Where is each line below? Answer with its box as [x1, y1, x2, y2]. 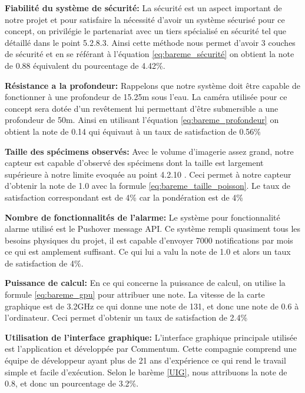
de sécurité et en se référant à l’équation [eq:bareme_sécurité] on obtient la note [5, 48, 294, 60]
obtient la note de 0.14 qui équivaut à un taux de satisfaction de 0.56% [5, 125, 261, 137]
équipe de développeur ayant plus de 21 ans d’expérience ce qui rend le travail [5, 354, 286, 367]
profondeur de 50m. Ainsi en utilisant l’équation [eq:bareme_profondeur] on [5, 114, 279, 126]
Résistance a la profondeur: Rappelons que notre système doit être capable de [5, 79, 300, 91]
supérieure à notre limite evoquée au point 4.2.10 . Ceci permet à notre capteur [5, 168, 291, 180]
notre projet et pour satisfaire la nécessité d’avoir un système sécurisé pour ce [5, 13, 285, 25]
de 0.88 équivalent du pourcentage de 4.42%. [5, 59, 165, 71]
